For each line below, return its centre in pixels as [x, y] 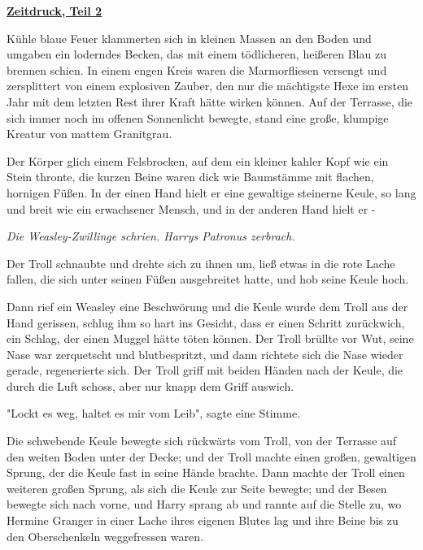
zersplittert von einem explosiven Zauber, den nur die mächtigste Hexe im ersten [207, 86]
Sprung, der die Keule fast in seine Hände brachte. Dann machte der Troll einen [206, 472]
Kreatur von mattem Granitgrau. [89, 134]
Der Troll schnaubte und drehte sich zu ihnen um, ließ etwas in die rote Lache [201, 263]
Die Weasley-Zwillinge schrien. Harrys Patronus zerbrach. [151, 236]
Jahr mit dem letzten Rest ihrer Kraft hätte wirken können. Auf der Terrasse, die [210, 101]
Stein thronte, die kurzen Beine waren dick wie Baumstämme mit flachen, [190, 177]
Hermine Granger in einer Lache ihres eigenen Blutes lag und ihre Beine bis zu [203, 520]
